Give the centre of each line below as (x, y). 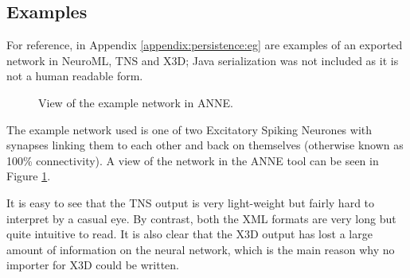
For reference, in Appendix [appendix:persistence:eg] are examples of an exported (205, 45)
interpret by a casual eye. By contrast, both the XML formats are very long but (201, 218)
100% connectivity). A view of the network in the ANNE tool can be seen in (193, 160)
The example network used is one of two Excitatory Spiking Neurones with (189, 129)
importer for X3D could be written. (93, 265)
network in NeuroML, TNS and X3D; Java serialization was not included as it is (203, 60)
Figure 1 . (29, 176)
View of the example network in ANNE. (136, 102)
